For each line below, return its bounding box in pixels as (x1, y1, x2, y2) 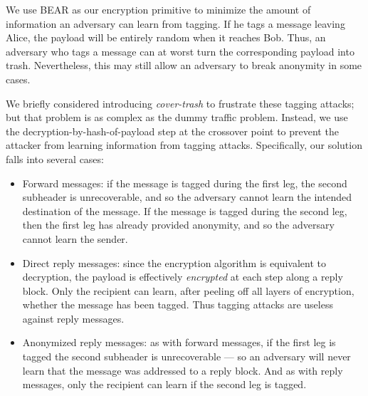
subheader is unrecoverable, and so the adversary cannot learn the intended (22, 189, 352, 204)
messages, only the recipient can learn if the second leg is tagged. (22, 377, 307, 392)
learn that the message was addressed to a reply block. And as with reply (22, 363, 343, 377)
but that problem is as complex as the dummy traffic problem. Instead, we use (6, 110, 348, 125)
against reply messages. (22, 311, 125, 325)
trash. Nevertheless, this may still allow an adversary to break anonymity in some (6, 58, 362, 73)
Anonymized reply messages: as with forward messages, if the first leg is (22, 335, 336, 350)
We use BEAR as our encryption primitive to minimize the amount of (6, 2, 311, 16)
